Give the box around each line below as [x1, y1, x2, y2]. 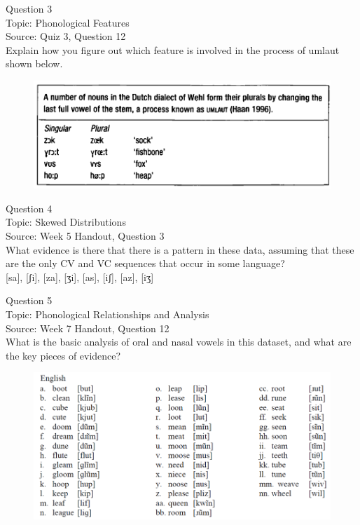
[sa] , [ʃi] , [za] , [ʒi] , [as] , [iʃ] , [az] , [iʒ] [6, 269, 154, 284]
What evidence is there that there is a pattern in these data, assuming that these [6, 242, 354, 257]
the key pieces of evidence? [6, 348, 121, 362]
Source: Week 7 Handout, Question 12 [6, 320, 169, 335]
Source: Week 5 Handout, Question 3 [6, 229, 165, 243]
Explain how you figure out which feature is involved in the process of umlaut [6, 42, 340, 57]
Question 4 [6, 200, 53, 215]
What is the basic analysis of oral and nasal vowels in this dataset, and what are [6, 334, 352, 349]
